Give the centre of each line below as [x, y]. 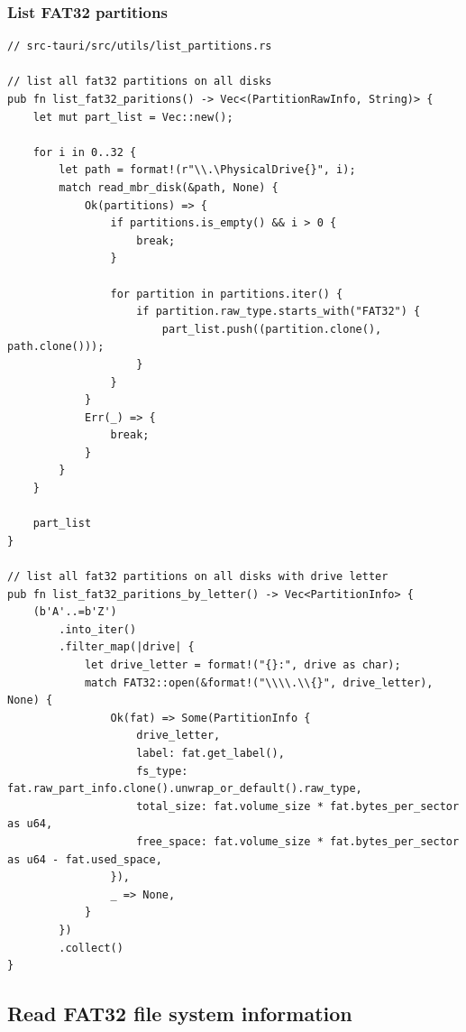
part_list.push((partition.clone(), [272, 329]
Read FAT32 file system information [180, 1014]
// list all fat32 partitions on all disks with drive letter [198, 577]
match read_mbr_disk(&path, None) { [169, 187]
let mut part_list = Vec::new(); [133, 117]
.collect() [91, 948]
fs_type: [162, 771]
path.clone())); [56, 347]
